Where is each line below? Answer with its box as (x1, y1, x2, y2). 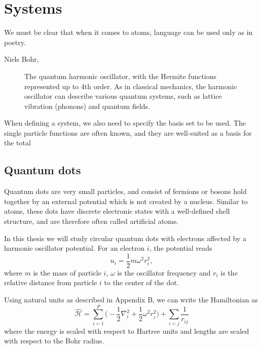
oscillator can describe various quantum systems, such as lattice (24, 91, 222, 101)
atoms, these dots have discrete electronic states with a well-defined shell (4, 206, 230, 216)
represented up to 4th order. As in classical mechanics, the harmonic (24, 81, 237, 91)
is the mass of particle (33, 267, 101, 278)
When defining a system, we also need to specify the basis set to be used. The (4, 118, 246, 128)
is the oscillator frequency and (117, 267, 211, 278)
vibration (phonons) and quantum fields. (24, 100, 150, 111)
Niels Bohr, (4, 54, 39, 64)
